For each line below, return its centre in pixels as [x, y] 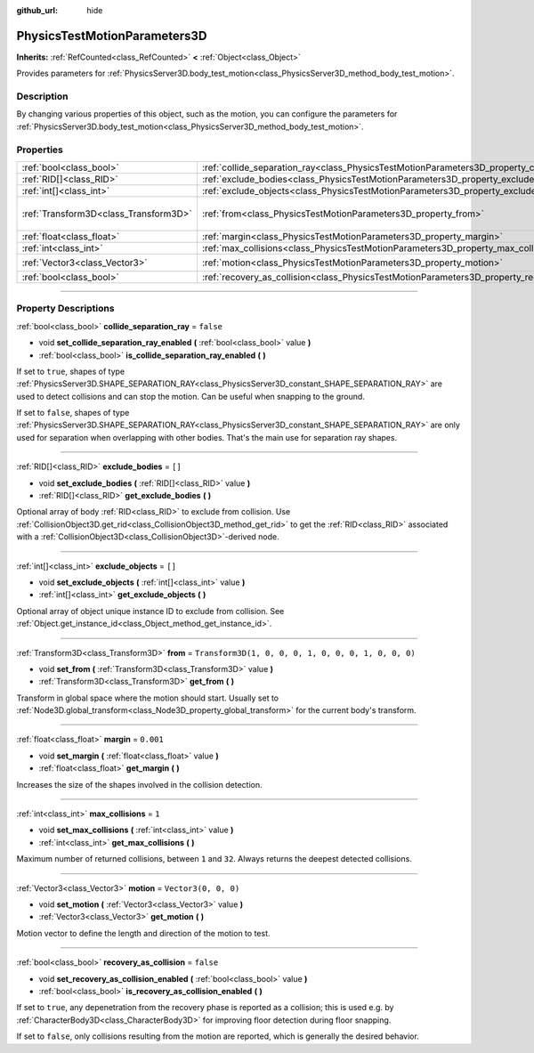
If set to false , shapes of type [73, 413]
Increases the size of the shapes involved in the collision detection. [139, 784]
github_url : [37, 10]
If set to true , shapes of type [70, 371]
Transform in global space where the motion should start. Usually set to [148, 698]
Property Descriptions [65, 309]
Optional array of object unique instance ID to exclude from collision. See [150, 611]
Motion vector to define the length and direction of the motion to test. [143, 933]
